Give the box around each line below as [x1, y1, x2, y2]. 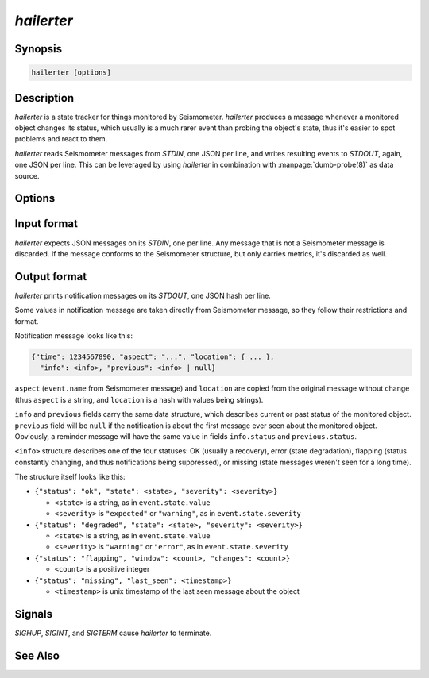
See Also [14, 649, 60, 662]
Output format [14, 270, 87, 283]
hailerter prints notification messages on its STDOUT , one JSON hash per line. [14, 291, 272, 300]
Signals [14, 607, 53, 621]
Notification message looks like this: [14, 331, 133, 341]
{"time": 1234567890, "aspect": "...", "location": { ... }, [31, 352, 275, 361]
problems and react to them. [14, 134, 108, 144]
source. [14, 171, 40, 180]
